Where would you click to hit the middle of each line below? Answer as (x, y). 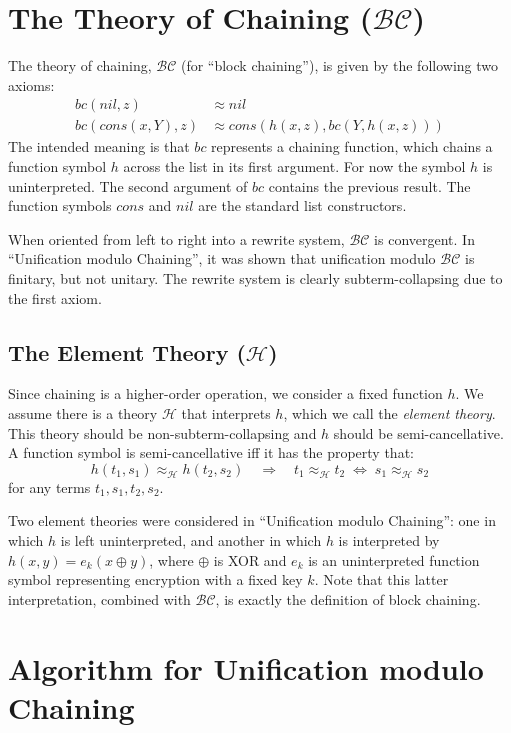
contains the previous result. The (369, 185)
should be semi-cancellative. (418, 432)
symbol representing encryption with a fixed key (155, 579)
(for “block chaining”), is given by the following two (339, 65)
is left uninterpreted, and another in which (191, 540)
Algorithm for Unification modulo (246, 667)
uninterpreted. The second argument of (128, 185)
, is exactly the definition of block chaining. (348, 598)
